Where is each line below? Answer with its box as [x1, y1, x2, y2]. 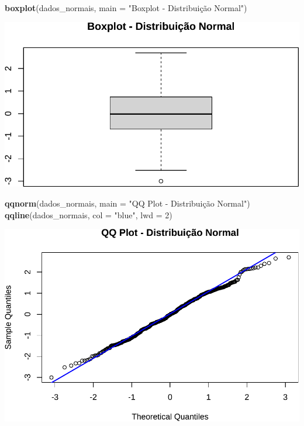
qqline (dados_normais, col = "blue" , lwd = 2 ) [5, 208, 172, 221]
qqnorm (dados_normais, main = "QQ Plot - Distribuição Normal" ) [5, 197, 250, 209]
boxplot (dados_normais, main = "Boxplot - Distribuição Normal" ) [5, 2, 247, 13]
